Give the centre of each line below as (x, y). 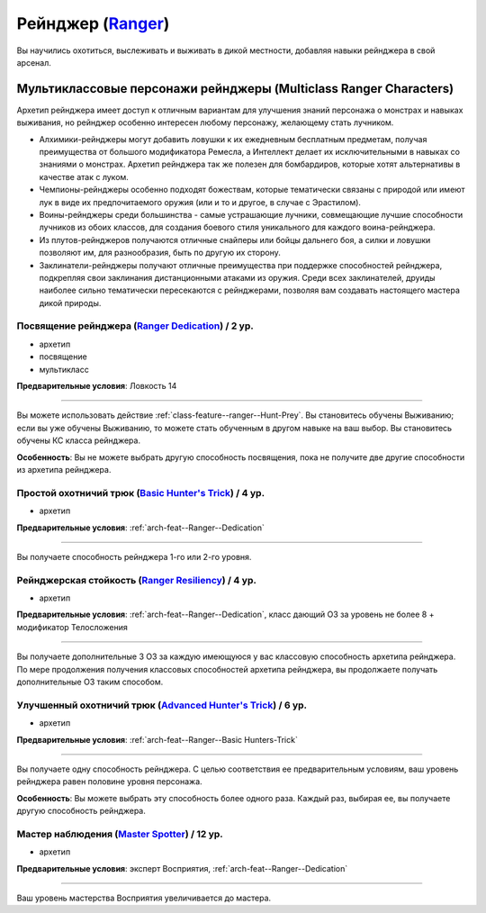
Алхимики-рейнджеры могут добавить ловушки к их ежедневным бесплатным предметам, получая (233, 139)
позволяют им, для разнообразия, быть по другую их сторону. (160, 253)
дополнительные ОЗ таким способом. (90, 682)
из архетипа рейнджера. (64, 469)
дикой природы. (70, 303)
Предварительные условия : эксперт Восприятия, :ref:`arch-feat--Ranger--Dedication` (182, 868)
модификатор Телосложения (72, 627)
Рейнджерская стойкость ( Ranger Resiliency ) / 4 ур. (136, 580)
